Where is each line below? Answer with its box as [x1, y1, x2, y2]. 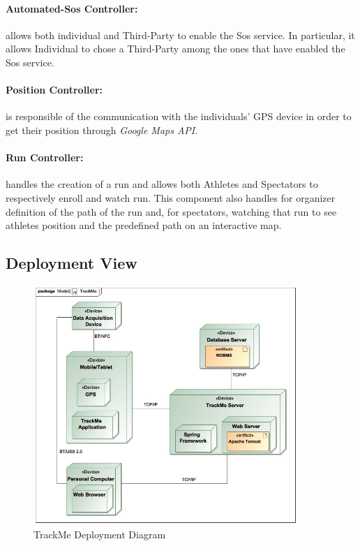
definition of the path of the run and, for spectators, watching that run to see [6, 204, 337, 219]
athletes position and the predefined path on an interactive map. [6, 218, 282, 233]
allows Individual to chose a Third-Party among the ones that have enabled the [6, 41, 345, 56]
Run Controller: [6, 150, 84, 165]
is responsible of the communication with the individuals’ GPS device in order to [6, 109, 352, 124]
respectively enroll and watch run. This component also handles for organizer [6, 190, 336, 205]
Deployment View [6, 252, 137, 274]
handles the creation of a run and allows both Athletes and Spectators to [6, 177, 318, 191]
